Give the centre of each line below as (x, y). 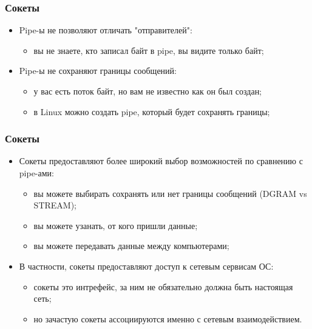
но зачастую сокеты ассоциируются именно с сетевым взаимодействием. (168, 318)
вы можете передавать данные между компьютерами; (131, 246)
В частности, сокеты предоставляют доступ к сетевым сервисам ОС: (146, 266)
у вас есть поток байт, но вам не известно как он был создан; (148, 91)
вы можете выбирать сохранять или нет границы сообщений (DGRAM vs (170, 193)
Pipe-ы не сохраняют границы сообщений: (98, 71)
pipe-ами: (36, 173)
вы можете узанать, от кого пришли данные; (116, 225)
